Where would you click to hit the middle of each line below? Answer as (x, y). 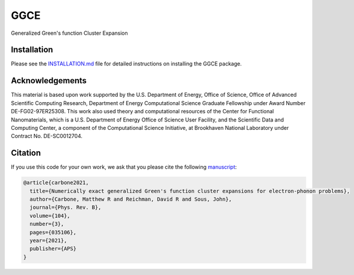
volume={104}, (50, 216)
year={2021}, (48, 240)
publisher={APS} (53, 249)
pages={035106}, (53, 232)
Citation (26, 153)
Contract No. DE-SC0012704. (47, 136)
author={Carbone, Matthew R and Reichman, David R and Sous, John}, (131, 199)
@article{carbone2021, (56, 183)
